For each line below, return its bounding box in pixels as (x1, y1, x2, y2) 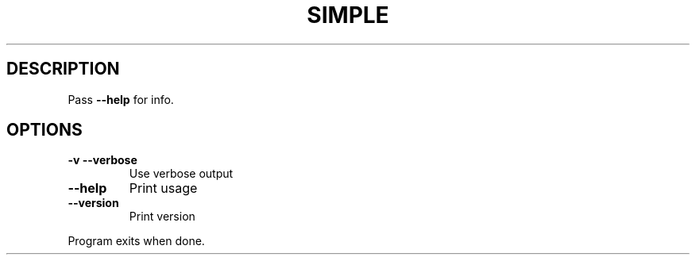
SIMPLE (307, 2, 389, 29)
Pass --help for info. (68, 92, 174, 106)
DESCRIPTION (6, 59, 120, 79)
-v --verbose (68, 153, 137, 167)
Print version (129, 209, 195, 224)
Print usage (129, 180, 198, 197)
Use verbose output (129, 167, 234, 181)
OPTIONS (6, 120, 83, 140)
